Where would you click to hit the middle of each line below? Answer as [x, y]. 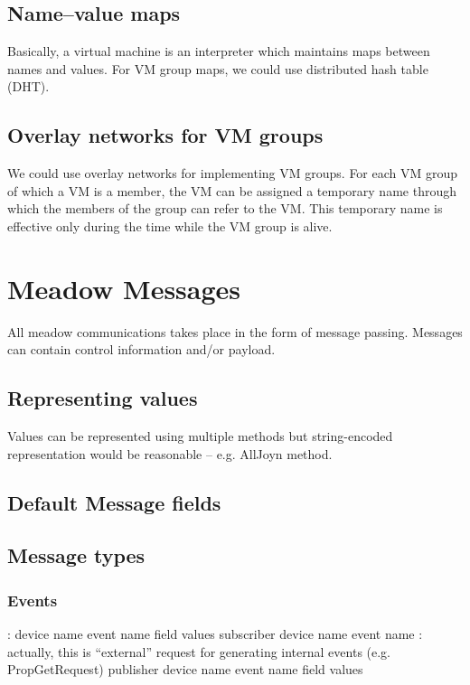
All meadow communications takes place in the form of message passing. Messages [235, 331]
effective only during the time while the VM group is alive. [170, 225]
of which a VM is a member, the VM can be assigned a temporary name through [232, 190]
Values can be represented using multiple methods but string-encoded [200, 436]
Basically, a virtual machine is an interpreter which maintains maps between [219, 51]
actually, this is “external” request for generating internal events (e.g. [199, 651]
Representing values [103, 398]
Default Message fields [114, 502]
